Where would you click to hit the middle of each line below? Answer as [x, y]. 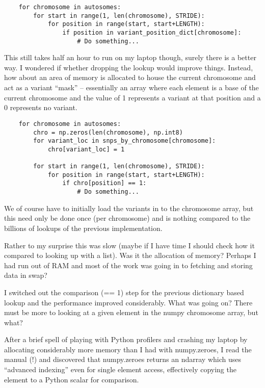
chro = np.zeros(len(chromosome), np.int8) [108, 132]
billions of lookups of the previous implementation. [83, 228]
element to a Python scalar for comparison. [72, 379]
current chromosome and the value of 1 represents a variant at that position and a [132, 97]
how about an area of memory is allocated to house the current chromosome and [130, 77]
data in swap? [26, 275]
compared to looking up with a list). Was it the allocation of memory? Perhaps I [130, 255]
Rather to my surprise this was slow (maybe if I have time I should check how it [129, 245]
